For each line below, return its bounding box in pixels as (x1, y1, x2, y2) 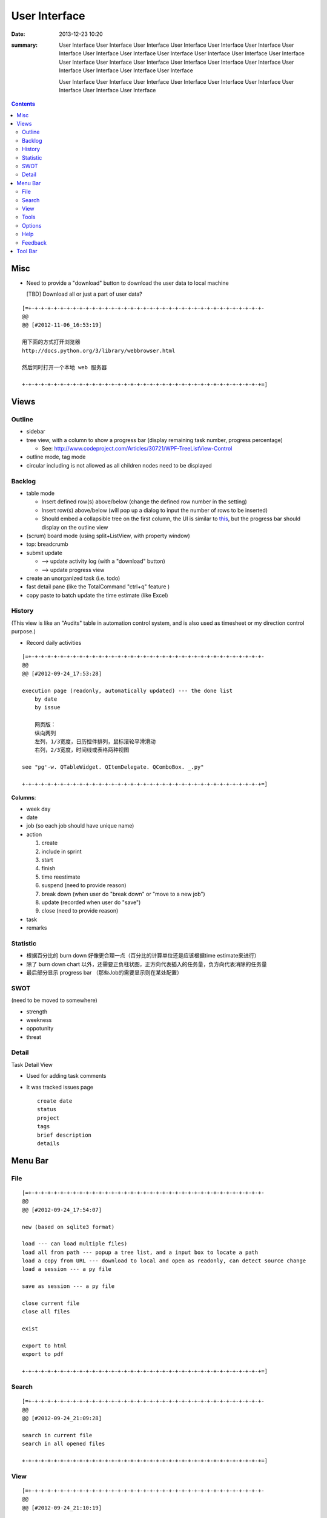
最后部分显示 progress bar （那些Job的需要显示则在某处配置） (26, 969, 183, 976)
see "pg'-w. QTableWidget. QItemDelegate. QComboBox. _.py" (22, 764, 204, 771)
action (26, 831, 42, 838)
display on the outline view (41, 523, 108, 531)
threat (26, 1033, 42, 1041)
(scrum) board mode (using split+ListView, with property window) (26, 532, 190, 539)
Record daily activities (26, 639, 82, 646)
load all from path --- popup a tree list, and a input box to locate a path (22, 1248, 259, 1256)
